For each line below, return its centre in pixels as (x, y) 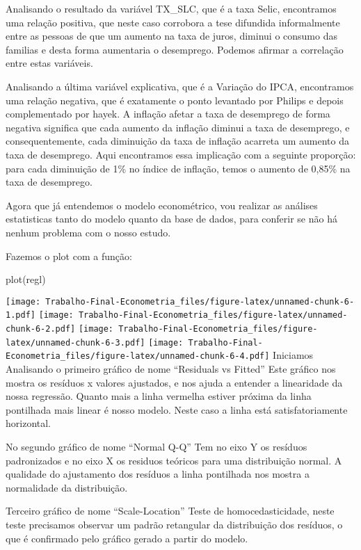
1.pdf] (21, 315)
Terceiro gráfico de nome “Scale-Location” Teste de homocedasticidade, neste (170, 511)
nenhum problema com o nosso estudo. (88, 232)
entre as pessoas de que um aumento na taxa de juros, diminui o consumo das (171, 36)
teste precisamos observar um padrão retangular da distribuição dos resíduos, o (174, 524)
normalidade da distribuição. (67, 487)
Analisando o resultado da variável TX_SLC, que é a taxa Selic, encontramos (171, 8)
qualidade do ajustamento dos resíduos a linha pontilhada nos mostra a (158, 474)
